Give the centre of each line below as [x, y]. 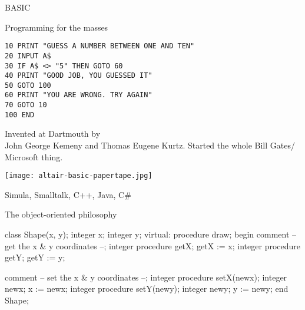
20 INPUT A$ [28, 56]
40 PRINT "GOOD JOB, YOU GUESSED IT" [79, 76]
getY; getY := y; [35, 257]
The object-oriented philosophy [61, 214]
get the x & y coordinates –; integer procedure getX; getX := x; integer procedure [152, 245]
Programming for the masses [57, 27]
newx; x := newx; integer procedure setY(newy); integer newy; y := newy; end [147, 288]
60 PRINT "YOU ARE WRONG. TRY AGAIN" [79, 95]
